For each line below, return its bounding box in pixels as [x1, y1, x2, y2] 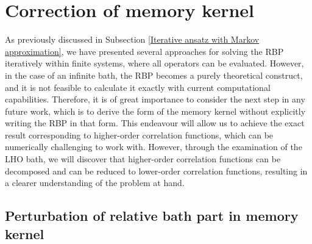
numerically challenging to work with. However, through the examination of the [5, 140, 302, 153]
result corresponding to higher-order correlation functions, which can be [5, 128, 274, 141]
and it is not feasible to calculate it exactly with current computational [5, 81, 271, 93]
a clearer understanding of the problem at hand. [5, 176, 185, 189]
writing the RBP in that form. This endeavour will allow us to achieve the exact [5, 117, 305, 129]
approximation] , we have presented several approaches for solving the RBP [5, 45, 284, 57]
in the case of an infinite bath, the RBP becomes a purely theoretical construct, [5, 68, 303, 81]
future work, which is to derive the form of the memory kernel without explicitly [5, 104, 306, 117]
